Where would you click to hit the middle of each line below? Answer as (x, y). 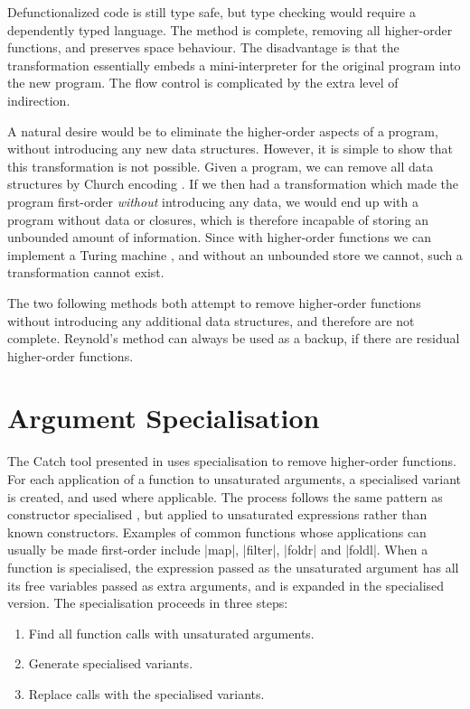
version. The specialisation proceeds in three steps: (148, 603)
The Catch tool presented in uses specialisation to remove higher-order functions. (232, 461)
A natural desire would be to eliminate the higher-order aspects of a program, (223, 131)
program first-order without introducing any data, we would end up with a (213, 201)
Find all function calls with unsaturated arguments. (171, 633)
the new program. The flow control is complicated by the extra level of (203, 83)
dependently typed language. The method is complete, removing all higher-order (230, 29)
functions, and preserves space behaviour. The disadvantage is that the (203, 47)
